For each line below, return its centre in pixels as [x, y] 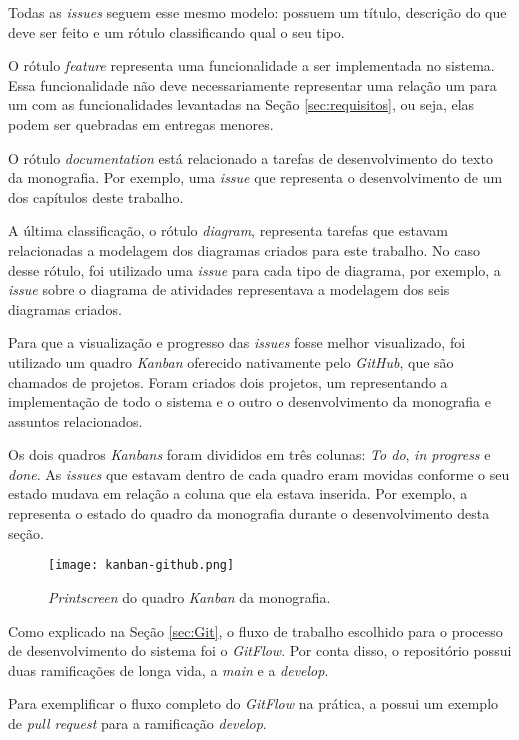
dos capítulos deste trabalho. [96, 196]
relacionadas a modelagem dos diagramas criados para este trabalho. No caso [244, 249]
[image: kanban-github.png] [141, 565]
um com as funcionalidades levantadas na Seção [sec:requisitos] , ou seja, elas [241, 104]
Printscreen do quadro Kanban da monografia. [189, 596]
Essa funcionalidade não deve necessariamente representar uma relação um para [252, 84]
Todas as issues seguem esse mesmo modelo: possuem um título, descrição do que [257, 12]
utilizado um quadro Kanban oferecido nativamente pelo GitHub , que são [231, 361]
